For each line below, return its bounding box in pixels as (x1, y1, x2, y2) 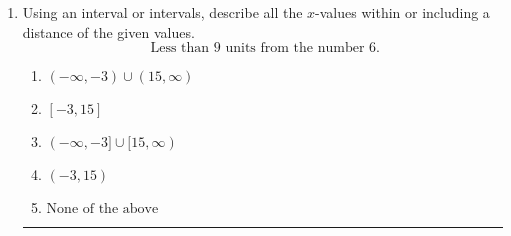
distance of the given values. (22, 21, 195, 42)
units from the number (225, 41, 365, 56)
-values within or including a (315, 2, 490, 22)
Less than (150, 41, 210, 56)
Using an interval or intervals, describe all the (22, 2, 303, 22)
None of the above (46, 202, 159, 217)
